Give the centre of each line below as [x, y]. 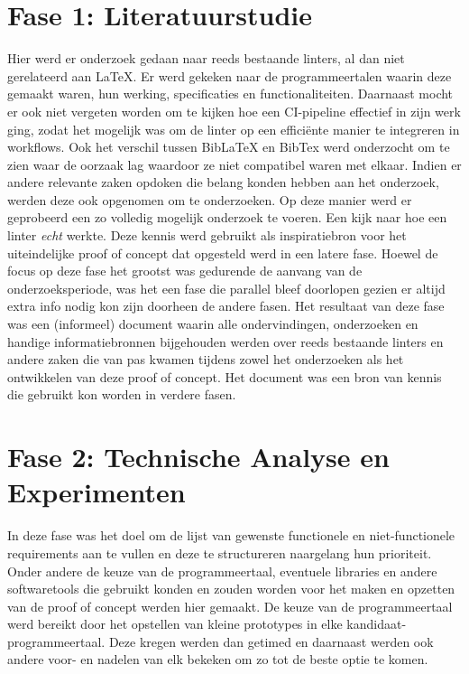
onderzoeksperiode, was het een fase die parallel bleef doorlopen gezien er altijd [226, 288]
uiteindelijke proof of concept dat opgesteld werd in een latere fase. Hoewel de [223, 253]
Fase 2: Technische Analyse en [198, 457]
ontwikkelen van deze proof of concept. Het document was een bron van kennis [225, 376]
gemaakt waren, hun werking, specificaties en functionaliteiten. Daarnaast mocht [230, 94]
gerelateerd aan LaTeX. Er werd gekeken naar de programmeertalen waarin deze [230, 75]
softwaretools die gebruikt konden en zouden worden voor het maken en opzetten [231, 589]
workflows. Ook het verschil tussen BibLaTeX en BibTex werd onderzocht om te [229, 147]
